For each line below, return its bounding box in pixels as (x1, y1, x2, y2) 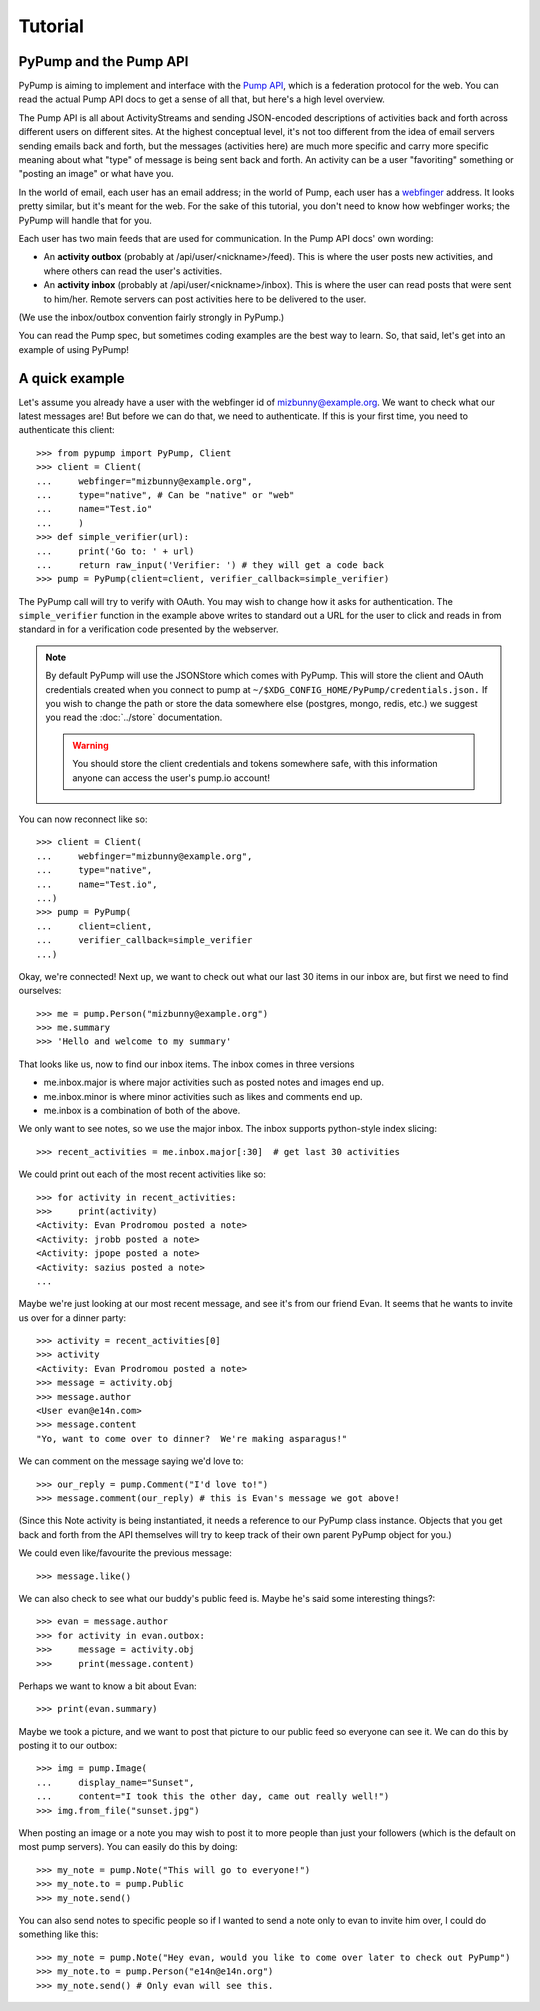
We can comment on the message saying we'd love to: (18, 1455, 244, 1467)
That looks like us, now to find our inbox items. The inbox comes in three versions (18, 1058, 355, 1070)
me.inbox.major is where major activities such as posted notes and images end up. (43, 1076, 385, 1089)
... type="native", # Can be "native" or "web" (36, 489, 295, 500)
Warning (72, 739, 109, 751)
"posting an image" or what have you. (18, 168, 174, 180)
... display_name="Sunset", (36, 1776, 195, 1788)
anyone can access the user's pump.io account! (72, 771, 270, 784)
